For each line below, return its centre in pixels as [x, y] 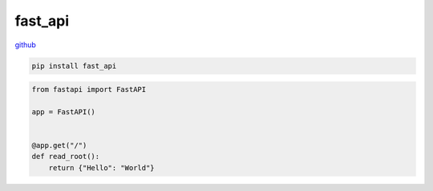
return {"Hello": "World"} [102, 167]
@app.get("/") [59, 145]
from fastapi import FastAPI [89, 90]
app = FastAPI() [64, 111]
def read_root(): [66, 157]
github [25, 45]
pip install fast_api [74, 66]
